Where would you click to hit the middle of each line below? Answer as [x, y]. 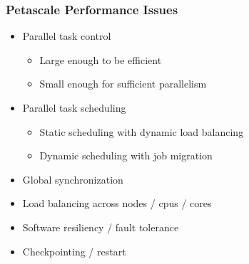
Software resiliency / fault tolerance [101, 227]
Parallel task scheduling [74, 107]
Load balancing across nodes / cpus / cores [117, 203]
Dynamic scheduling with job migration [126, 155]
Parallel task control [67, 36]
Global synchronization [73, 179]
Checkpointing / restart [74, 251]
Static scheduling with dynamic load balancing [142, 131]
